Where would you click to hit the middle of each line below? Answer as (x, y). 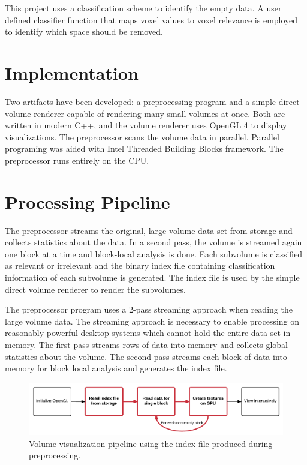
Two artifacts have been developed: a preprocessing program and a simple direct (152, 101)
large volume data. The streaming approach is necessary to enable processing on (152, 321)
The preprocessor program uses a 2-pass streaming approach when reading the (149, 309)
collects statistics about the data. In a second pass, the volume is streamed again (153, 242)
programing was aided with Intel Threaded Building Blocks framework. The (144, 148)
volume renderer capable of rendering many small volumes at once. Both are (145, 113)
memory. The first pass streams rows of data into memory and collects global (147, 344)
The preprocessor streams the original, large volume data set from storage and (149, 230)
